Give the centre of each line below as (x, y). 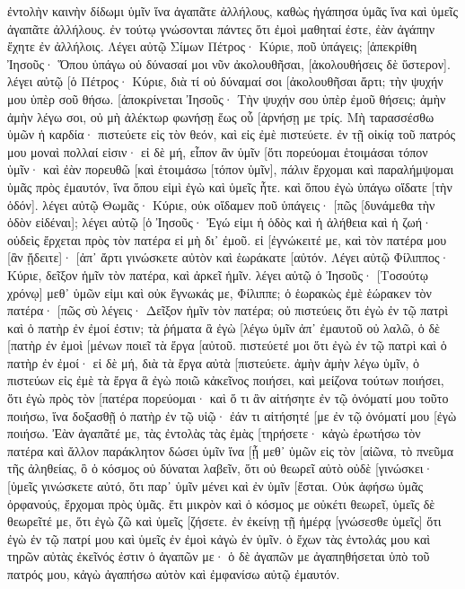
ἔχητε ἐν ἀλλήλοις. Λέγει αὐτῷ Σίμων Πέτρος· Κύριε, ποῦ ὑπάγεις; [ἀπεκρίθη (212, 46)
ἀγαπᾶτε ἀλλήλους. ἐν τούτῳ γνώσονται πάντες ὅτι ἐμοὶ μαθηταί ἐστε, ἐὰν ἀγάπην (221, 28)
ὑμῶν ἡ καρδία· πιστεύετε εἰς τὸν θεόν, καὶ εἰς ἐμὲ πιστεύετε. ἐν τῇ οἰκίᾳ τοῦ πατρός (232, 134)
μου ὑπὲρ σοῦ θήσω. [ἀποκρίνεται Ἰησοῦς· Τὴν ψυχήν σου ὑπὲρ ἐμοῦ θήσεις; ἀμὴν (227, 98)
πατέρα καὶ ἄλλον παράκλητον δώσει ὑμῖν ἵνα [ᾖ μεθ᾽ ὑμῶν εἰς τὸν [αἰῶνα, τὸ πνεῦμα (230, 450)
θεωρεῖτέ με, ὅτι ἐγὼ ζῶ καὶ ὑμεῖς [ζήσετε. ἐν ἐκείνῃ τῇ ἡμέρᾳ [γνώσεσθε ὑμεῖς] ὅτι (224, 521)
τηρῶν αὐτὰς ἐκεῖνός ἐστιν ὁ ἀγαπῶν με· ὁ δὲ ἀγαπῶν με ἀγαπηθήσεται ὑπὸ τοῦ (219, 556)
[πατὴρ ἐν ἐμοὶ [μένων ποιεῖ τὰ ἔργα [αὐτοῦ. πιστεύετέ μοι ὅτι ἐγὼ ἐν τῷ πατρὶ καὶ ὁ (227, 345)
